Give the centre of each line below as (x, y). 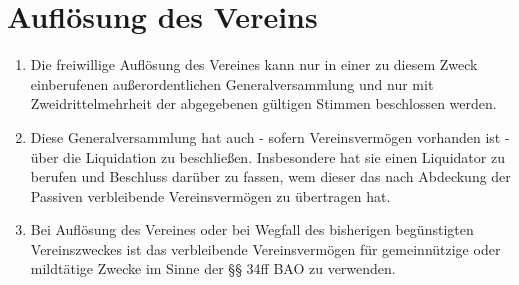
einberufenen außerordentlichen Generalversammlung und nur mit (232, 83)
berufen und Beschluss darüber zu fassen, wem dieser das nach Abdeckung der (270, 176)
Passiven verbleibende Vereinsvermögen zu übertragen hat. (210, 195)
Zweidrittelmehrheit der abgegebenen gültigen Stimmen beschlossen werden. (263, 103)
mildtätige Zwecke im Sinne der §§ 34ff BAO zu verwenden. (213, 268)
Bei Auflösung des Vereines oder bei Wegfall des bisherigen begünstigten (252, 229)
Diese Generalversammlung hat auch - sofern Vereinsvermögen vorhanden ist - (270, 136)
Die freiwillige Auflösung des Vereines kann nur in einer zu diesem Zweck (254, 64)
